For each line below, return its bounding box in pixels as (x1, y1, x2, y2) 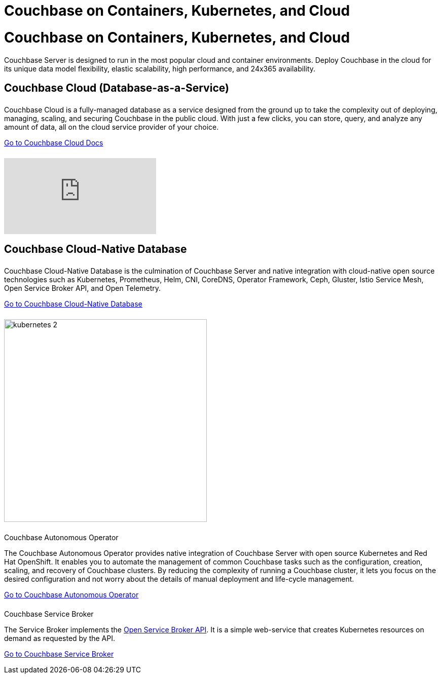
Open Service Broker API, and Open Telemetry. (4, 283, 161, 292)
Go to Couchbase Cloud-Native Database (4, 299, 142, 308)
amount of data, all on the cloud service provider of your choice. (4, 122, 219, 131)
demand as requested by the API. (4, 634, 116, 643)
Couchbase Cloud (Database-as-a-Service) (4, 81, 229, 94)
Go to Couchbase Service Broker (4, 650, 114, 659)
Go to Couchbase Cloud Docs (4, 138, 103, 147)
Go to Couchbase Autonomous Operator (4, 590, 139, 599)
